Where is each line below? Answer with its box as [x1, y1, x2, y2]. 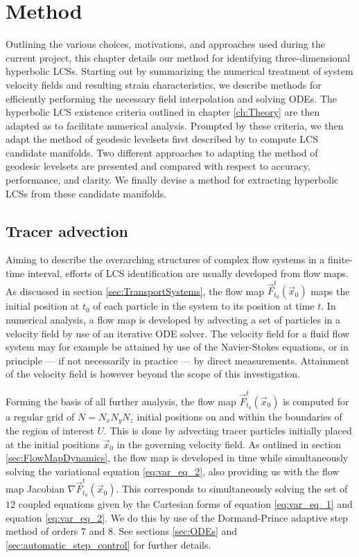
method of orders [6, 524, 78, 538]
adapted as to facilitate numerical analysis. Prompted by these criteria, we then [6, 118, 344, 132]
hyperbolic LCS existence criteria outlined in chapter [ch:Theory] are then [6, 105, 320, 119]
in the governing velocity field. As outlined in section [116, 436, 342, 451]
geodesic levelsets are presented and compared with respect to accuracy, [6, 159, 310, 173]
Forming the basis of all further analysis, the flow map [6, 394, 236, 408]
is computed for [283, 394, 349, 408]
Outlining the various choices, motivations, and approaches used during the [6, 37, 325, 51]
